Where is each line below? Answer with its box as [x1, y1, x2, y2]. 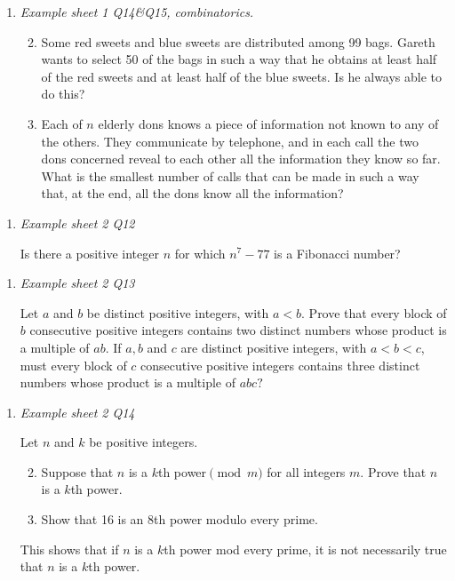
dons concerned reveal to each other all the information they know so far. [41, 149, 441, 168]
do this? [41, 84, 85, 103]
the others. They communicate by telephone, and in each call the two [41, 131, 419, 150]
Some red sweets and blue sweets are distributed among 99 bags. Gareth [41, 32, 435, 51]
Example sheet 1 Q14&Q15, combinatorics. [20, 3, 254, 20]
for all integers [267, 462, 346, 481]
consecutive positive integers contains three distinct [140, 355, 420, 374]
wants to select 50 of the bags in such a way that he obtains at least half [41, 50, 437, 68]
